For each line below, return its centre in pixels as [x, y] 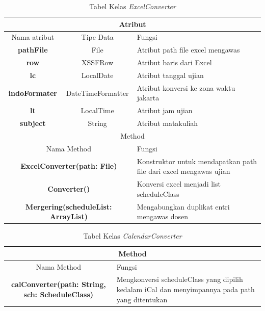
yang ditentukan [142, 299]
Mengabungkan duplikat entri [183, 206]
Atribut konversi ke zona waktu [186, 87]
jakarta [148, 98]
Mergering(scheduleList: [69, 206]
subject [33, 123]
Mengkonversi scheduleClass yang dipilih [180, 279]
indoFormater [33, 93]
